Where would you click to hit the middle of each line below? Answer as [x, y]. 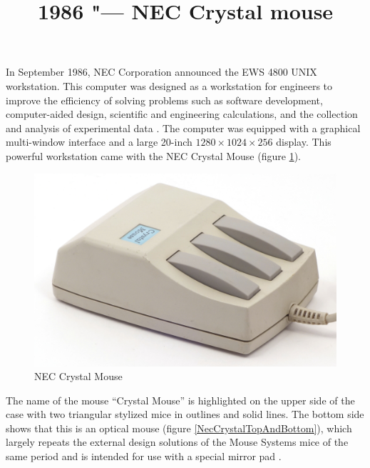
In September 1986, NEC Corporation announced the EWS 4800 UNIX [161, 72]
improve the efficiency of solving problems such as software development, [164, 100]
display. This [304, 142]
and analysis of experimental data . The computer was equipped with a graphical [183, 128]
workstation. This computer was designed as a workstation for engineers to [169, 85]
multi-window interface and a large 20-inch [99, 142]
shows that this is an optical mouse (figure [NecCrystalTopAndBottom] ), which [179, 428]
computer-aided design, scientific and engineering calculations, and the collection [182, 114]
